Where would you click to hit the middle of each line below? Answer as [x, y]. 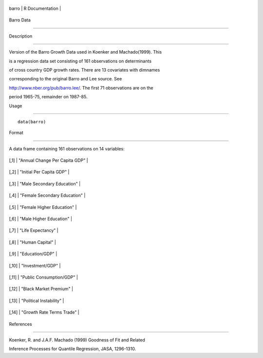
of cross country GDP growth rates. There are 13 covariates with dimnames [85, 70]
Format [16, 133]
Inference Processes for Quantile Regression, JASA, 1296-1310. [73, 349]
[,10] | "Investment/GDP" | [35, 265]
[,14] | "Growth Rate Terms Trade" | [44, 312]
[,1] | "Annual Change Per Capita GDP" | [49, 160]
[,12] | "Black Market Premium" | [41, 289]
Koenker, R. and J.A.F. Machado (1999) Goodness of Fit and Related [77, 340]
